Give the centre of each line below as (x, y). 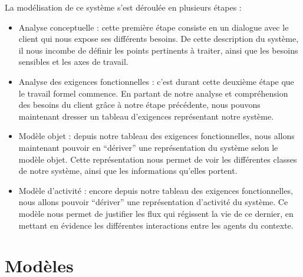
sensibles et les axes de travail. (73, 62)
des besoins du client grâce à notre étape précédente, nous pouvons (139, 105)
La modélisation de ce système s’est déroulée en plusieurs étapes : (123, 7)
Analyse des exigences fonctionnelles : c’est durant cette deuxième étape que (156, 81)
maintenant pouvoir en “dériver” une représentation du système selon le (148, 147)
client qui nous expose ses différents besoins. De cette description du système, (159, 39)
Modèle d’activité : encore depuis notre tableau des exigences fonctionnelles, (156, 190)
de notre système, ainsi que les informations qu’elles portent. (128, 171)
